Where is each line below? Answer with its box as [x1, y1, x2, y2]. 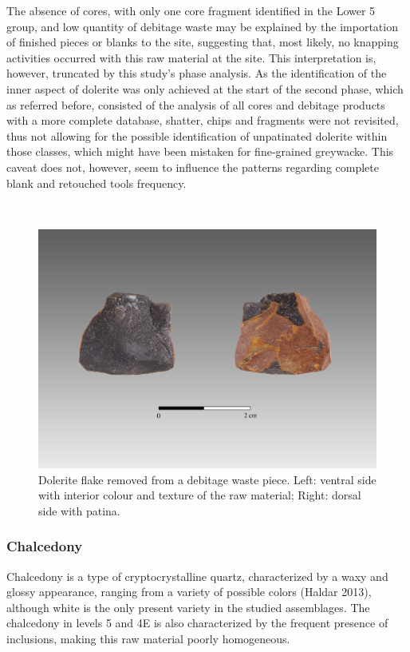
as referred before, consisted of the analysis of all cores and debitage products [6, 96, 385, 113]
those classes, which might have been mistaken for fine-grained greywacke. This [6, 143, 394, 160]
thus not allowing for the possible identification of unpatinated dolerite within [6, 127, 388, 144]
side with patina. [38, 502, 120, 519]
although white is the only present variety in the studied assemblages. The [6, 598, 370, 615]
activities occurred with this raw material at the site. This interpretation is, [6, 49, 376, 66]
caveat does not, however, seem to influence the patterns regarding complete [6, 158, 379, 175]
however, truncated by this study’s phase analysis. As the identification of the [6, 65, 387, 81]
